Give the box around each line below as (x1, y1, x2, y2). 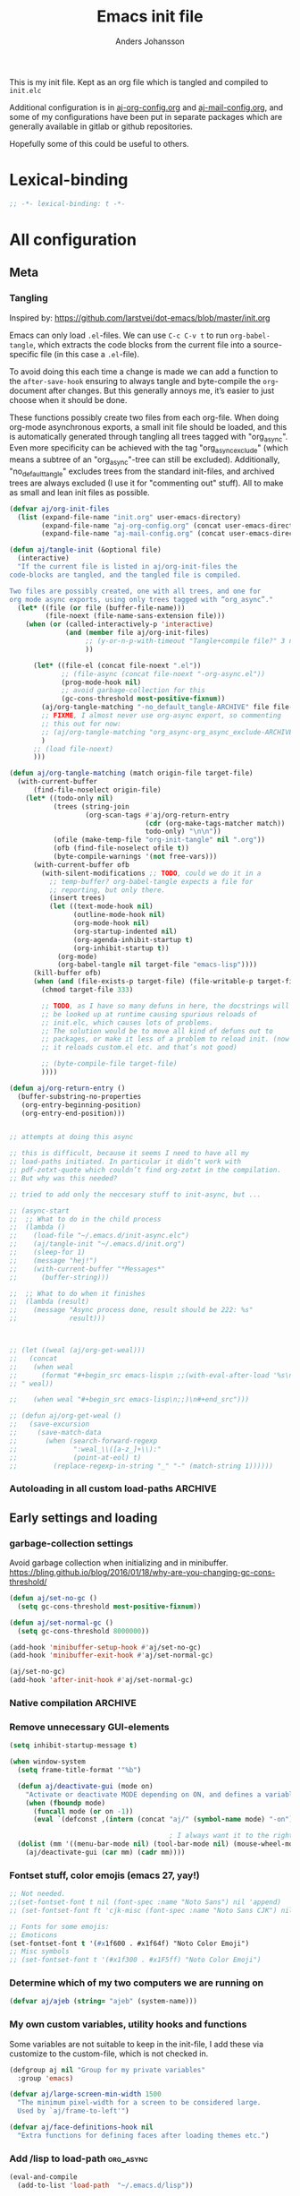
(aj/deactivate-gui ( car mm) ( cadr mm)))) (25, 1848, 186, 1857)
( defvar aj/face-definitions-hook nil (9, 2123, 154, 2132)
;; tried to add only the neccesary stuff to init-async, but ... (9, 1189, 262, 1199)
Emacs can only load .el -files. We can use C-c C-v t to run (9, 330, 229, 340)
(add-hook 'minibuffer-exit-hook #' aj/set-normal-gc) (9, 1651, 214, 1660)
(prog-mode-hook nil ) (61, 678, 142, 687)
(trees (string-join (53, 802, 129, 811)
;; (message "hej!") (9, 1256, 98, 1265)
